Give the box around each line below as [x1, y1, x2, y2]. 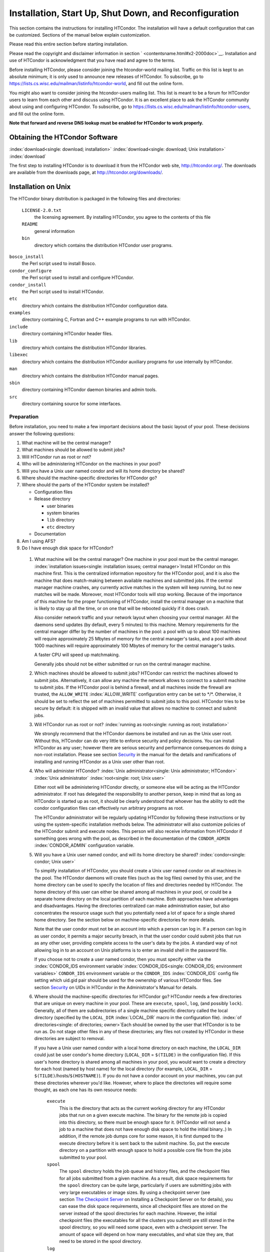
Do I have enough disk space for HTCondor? [21, 545, 113, 551]
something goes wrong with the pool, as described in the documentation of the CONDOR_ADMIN [34, 835, 230, 841]
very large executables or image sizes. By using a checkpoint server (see [59, 1189, 210, 1195]
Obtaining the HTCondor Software [9, 133, 118, 142]
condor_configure [9, 268, 52, 273]
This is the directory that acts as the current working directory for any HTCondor [59, 1105, 225, 1111]
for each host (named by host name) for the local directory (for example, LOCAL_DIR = [34, 1066, 212, 1072]
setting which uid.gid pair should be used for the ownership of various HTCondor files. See [34, 977, 222, 984]
